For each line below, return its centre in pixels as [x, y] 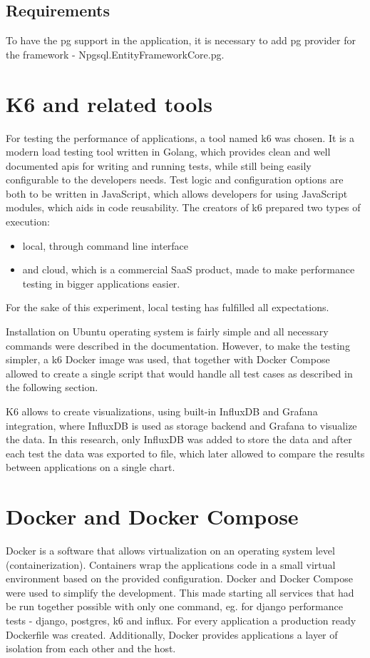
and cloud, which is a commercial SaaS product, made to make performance [189, 269]
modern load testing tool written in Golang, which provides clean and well [168, 152]
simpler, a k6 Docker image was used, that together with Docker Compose [168, 359]
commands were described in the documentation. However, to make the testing [178, 345]
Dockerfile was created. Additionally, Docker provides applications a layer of [172, 634]
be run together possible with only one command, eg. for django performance [174, 606]
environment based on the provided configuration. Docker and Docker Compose [179, 578]
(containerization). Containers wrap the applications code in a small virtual [171, 564]
